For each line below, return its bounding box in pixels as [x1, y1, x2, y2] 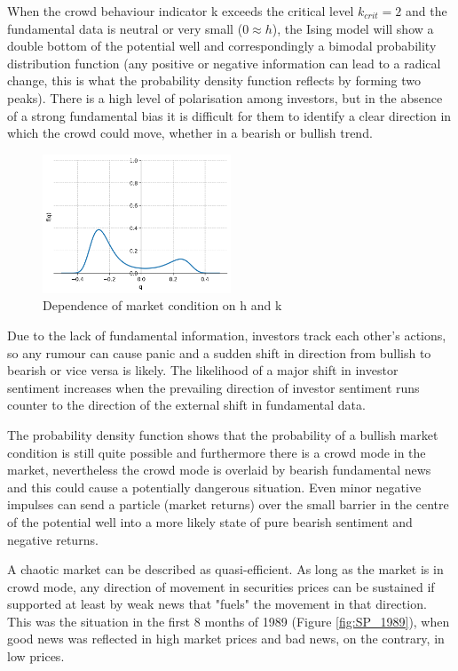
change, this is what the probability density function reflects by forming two [7, 71, 421, 90]
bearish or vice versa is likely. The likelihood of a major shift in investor [7, 361, 399, 379]
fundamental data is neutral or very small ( [7, 19, 243, 37]
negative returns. [7, 530, 99, 548]
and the [405, 2, 447, 20]
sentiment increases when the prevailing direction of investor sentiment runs [7, 378, 420, 396]
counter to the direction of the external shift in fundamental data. [7, 395, 366, 414]
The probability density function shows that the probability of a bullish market [7, 425, 438, 443]
